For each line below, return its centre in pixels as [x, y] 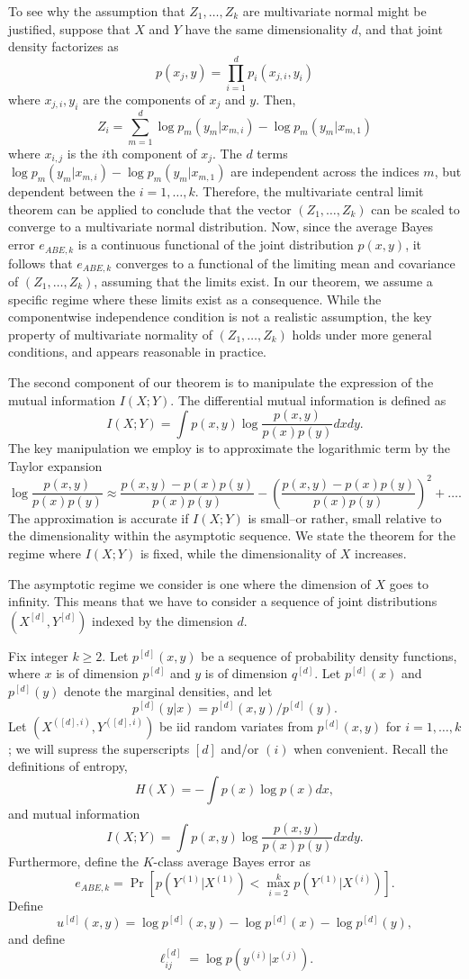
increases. [380, 553]
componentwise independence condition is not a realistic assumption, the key [220, 317]
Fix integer [38, 655]
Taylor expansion [55, 465]
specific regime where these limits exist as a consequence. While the [195, 299]
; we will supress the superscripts [99, 748]
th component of [151, 153]
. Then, [276, 99]
